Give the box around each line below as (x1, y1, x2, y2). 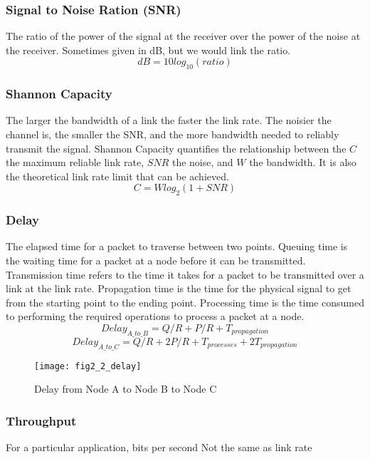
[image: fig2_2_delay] (34, 361, 142, 371)
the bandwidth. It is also (249, 155, 356, 170)
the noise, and (171, 155, 233, 170)
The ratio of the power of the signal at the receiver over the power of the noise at (6, 29, 361, 43)
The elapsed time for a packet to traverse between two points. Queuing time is (6, 239, 348, 254)
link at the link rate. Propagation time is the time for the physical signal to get (6, 281, 351, 296)
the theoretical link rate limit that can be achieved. (6, 168, 229, 183)
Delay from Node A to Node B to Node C (34, 381, 217, 396)
